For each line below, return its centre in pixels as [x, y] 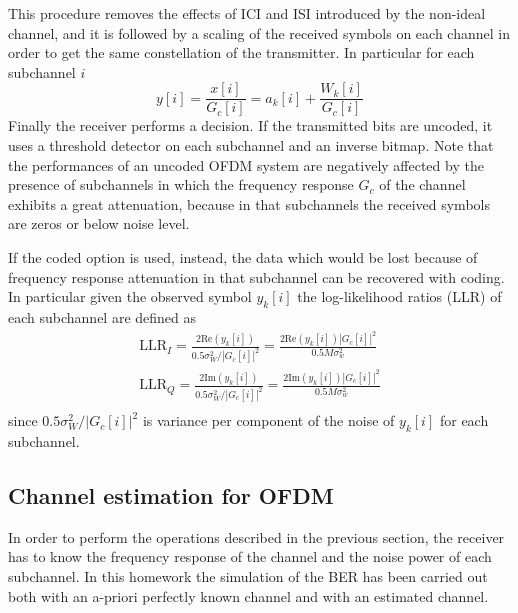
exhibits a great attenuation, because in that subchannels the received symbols [249, 203]
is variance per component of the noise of [268, 420]
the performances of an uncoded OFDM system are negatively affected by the [246, 164]
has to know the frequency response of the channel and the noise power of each [250, 556]
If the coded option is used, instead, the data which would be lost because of [243, 257]
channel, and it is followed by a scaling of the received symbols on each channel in [259, 32]
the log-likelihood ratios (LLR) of [399, 296]
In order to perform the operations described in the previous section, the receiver [256, 536]
